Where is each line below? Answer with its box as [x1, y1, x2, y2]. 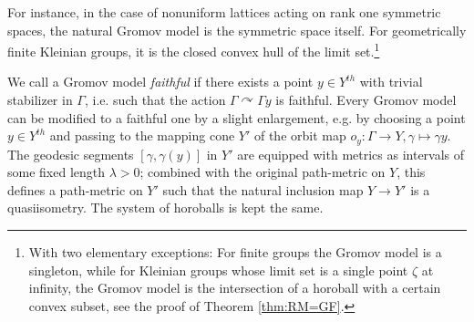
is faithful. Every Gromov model [275, 90, 457, 109]
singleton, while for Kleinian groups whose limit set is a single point [28, 260, 408, 279]
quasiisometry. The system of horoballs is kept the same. [7, 198, 324, 217]
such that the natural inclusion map [162, 180, 364, 199]
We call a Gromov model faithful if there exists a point [7, 72, 314, 91]
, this [397, 162, 426, 182]
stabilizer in [7, 90, 73, 109]
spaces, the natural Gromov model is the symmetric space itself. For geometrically [7, 20, 467, 39]
